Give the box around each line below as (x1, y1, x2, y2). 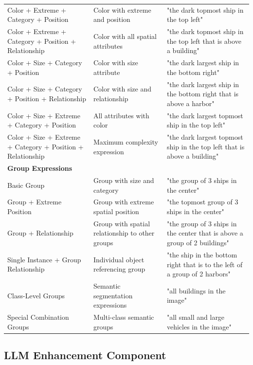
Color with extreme (93, 4, 151, 15)
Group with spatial (93, 218, 150, 228)
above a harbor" (166, 98, 215, 108)
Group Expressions (7, 163, 72, 173)
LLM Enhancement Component (4, 347, 166, 363)
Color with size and (93, 84, 152, 94)
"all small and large (166, 311, 225, 322)
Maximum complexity (93, 136, 158, 146)
